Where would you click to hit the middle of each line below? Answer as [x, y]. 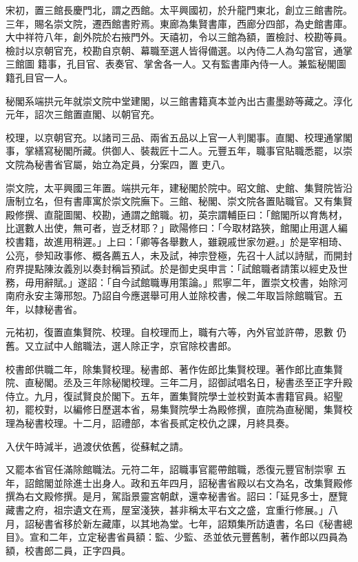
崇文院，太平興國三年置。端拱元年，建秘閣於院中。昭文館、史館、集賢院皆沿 [179, 187]
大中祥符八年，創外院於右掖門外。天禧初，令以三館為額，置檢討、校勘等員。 [179, 37]
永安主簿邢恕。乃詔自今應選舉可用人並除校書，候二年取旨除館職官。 [179, 295]
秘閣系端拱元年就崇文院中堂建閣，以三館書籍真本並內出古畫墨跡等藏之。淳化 [179, 100]
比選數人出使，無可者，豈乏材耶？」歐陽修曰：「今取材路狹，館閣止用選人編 [177, 228]
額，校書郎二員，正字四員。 [68, 550]
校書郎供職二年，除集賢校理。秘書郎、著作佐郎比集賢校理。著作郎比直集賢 [174, 369]
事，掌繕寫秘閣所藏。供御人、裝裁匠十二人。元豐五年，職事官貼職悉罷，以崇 [179, 151]
